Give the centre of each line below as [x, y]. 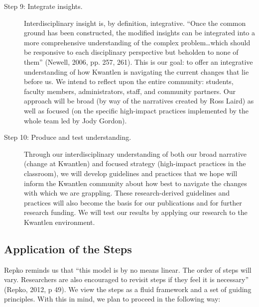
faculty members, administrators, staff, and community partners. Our [130, 91]
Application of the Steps [68, 249]
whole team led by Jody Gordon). [75, 120]
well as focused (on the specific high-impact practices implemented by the [136, 110]
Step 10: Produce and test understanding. [68, 137]
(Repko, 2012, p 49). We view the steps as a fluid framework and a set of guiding [128, 289]
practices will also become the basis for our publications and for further [133, 202]
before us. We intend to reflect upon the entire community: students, [129, 81]
